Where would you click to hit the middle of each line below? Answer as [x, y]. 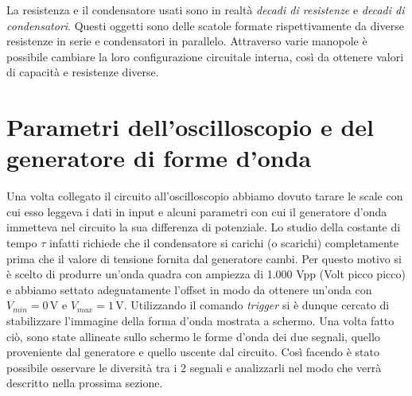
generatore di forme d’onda [159, 158]
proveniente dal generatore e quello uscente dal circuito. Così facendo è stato [193, 352]
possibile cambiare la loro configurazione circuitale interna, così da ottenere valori [205, 56]
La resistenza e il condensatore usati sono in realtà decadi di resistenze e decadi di [206, 10]
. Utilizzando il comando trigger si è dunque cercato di [257, 305]
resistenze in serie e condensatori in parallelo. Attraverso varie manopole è [187, 41]
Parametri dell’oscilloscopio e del [190, 127]
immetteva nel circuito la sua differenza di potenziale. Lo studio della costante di [204, 227]
